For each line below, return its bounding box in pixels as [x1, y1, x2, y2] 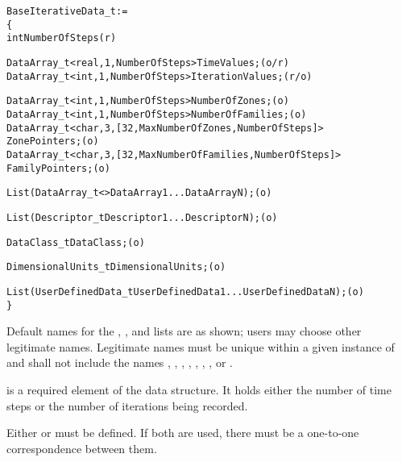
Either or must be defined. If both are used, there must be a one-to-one [6, 424, 359, 441]
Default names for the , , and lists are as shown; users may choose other [6, 323, 362, 339]
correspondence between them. [6, 439, 157, 456]
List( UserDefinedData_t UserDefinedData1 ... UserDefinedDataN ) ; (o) [6, 285, 364, 298]
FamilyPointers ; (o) [6, 162, 110, 174]
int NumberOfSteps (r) [6, 32, 117, 44]
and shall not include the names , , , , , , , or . [6, 354, 233, 371]
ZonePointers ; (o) [6, 135, 99, 148]
